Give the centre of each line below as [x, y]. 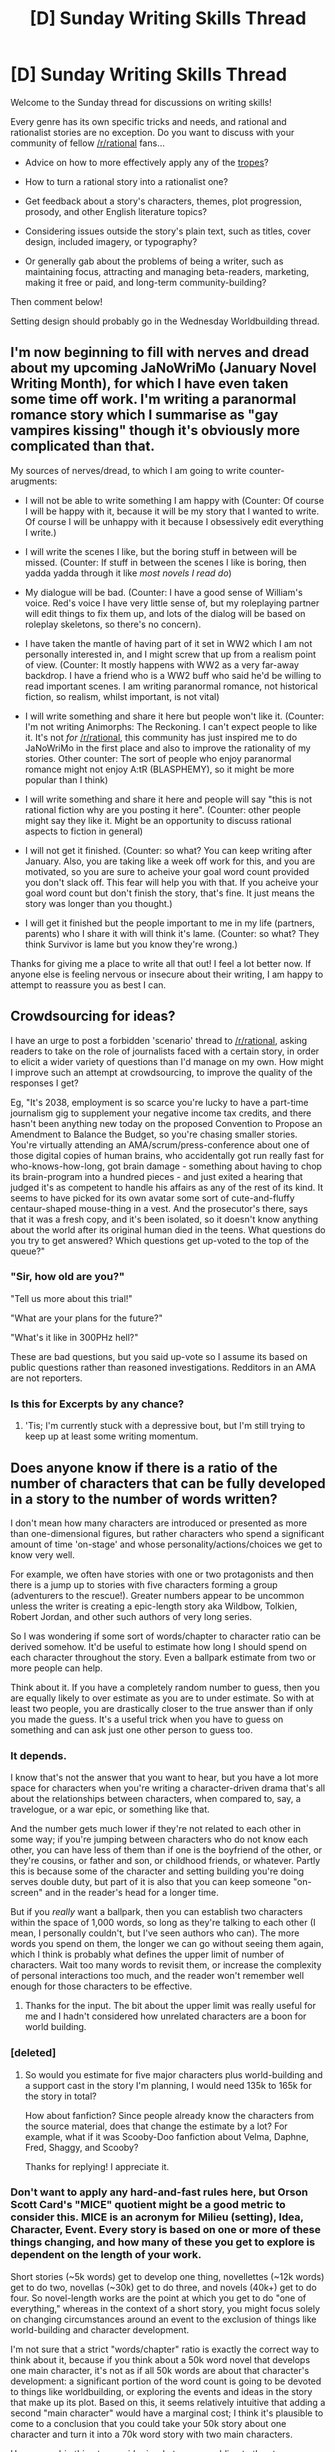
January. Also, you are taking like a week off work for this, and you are [170, 861]
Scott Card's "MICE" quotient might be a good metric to [148, 2205]
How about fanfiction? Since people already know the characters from [169, 2115]
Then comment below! [56, 301]
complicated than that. [82, 446]
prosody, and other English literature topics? [116, 211]
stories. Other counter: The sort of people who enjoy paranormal [158, 758]
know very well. [42, 1554]
